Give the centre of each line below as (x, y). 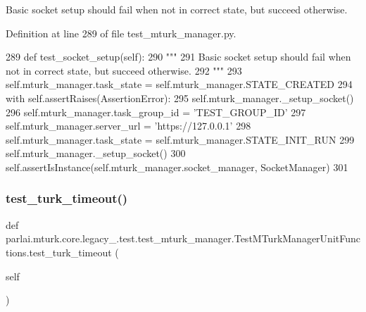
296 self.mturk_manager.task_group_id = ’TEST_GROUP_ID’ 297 (156, 112)
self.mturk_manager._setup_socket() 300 (96, 153)
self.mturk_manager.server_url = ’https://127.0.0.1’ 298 (128, 126)
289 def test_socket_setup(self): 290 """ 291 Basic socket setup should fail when (178, 57)
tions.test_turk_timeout (59, 252)
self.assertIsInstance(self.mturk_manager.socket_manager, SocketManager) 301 (177, 167)
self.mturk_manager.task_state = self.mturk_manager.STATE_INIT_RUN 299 (180, 139)
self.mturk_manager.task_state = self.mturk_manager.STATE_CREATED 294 (179, 84)
